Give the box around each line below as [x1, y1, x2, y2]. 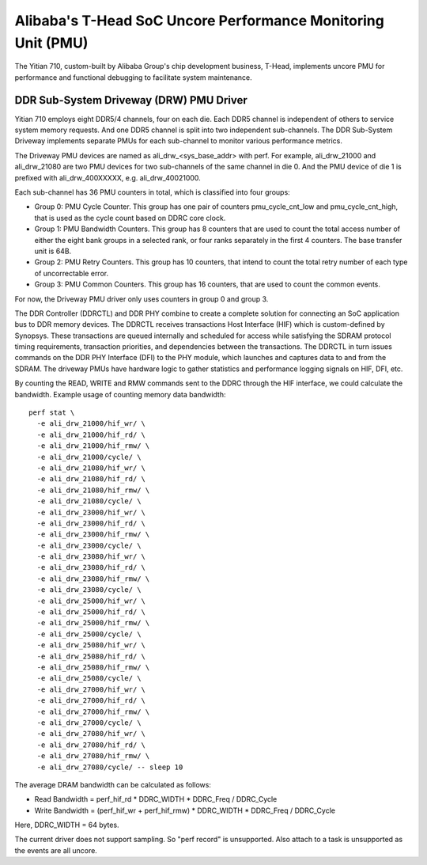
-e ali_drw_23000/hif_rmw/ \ [36, 530, 150, 539]
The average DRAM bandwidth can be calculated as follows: [14, 780, 211, 789]
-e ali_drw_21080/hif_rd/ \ [36, 475, 146, 484]
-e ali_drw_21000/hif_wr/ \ [36, 419, 146, 428]
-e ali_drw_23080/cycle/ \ [36, 586, 142, 594]
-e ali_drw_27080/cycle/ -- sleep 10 [36, 762, 183, 772]
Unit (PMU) [14, 34, 89, 51]
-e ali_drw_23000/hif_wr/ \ [36, 507, 146, 517]
